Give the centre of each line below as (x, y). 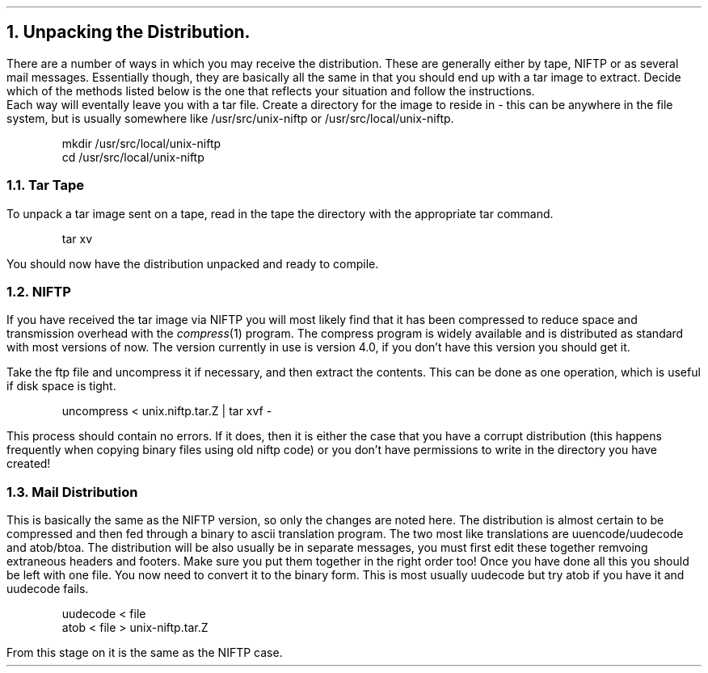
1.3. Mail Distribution (72, 492)
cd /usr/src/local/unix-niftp (133, 157)
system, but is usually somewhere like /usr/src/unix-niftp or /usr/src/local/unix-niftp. (230, 118)
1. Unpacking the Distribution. (129, 32)
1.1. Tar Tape (45, 185)
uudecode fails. (48, 589)
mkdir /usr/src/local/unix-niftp (141, 143)
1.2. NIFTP (39, 291)
